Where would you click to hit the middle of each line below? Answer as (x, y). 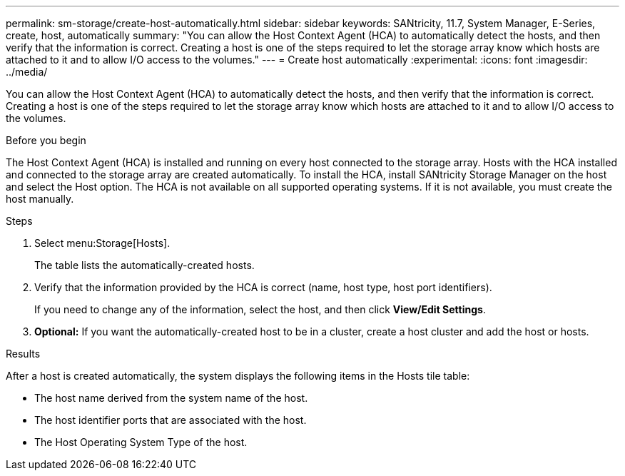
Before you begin (46, 140)
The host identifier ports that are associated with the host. (171, 420)
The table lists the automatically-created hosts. (144, 265)
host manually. (40, 199)
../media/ (27, 72)
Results (23, 354)
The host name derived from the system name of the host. (171, 398)
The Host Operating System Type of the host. (141, 442)
